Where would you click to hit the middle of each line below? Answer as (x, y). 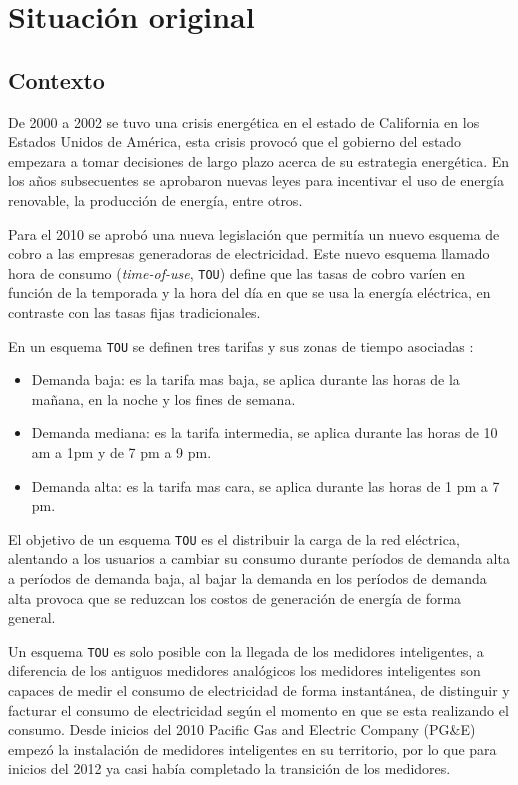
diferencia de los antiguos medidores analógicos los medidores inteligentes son (244, 670)
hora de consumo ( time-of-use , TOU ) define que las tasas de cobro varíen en (236, 272)
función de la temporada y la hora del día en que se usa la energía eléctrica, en (249, 292)
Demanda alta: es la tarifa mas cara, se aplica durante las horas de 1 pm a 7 (265, 485)
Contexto (56, 79)
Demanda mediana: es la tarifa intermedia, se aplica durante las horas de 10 (264, 432)
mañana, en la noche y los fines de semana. (163, 398)
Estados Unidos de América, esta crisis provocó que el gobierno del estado (235, 141)
